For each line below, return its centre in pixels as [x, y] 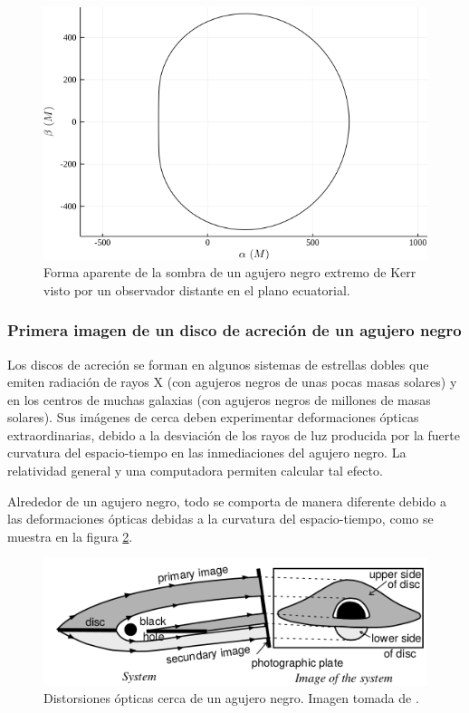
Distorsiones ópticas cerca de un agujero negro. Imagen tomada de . [231, 698]
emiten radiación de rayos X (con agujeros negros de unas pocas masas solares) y [232, 382]
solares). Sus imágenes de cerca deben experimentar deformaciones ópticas [213, 417]
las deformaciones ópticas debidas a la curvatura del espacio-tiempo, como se [220, 519]
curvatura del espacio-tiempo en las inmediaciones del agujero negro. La [207, 453]
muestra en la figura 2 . [70, 536]
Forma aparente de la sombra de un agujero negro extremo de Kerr [230, 272]
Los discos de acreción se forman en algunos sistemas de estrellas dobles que [218, 364]
